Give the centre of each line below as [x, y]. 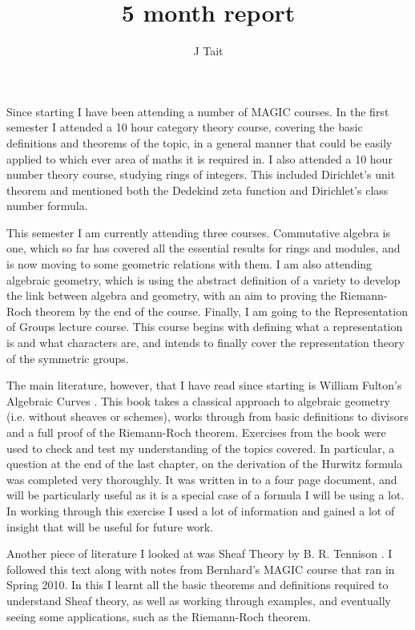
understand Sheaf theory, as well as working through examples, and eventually [199, 600]
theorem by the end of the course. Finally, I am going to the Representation [221, 311]
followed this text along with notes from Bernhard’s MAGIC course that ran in [201, 569]
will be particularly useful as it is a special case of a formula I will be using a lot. [205, 495]
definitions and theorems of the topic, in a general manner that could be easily [199, 142]
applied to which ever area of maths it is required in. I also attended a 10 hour [199, 158]
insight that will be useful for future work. [110, 526]
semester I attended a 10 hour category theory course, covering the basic [185, 127]
